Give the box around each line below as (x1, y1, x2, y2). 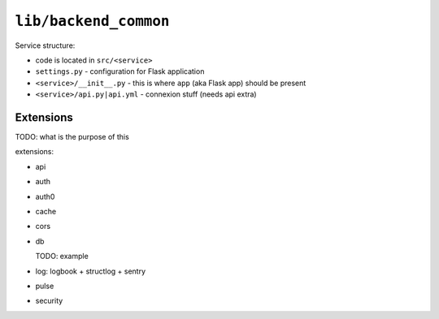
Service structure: (15, 41, 76, 50)
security (35, 296, 63, 306)
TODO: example (35, 252, 89, 261)
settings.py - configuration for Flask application (35, 67, 205, 76)
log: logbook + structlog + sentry (35, 266, 146, 276)
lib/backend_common (15, 12, 170, 30)
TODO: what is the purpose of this (15, 132, 129, 142)
